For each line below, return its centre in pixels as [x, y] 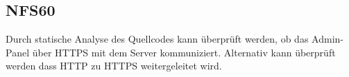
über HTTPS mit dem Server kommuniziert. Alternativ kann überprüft [184, 52]
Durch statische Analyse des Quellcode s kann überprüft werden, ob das [157, 39]
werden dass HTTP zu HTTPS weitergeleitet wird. [114, 66]
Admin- [327, 39]
